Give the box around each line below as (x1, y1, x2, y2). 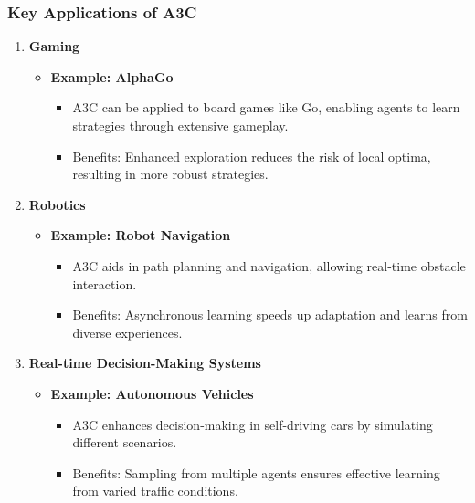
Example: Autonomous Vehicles (50, 383, 254, 403)
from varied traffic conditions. (72, 481, 238, 500)
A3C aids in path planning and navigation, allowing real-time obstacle (72, 256, 466, 275)
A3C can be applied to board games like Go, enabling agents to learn (72, 98, 460, 117)
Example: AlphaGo (50, 67, 174, 86)
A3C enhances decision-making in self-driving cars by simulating (72, 414, 433, 434)
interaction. (72, 274, 137, 293)
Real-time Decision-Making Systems (28, 353, 261, 372)
